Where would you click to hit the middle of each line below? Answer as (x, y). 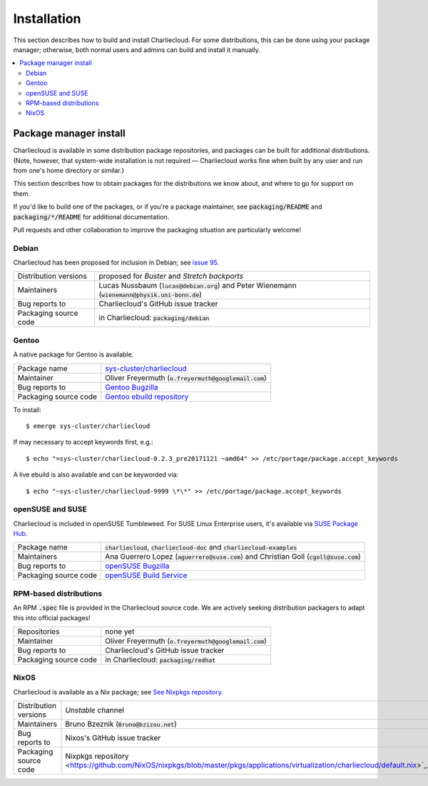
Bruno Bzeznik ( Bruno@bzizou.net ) (121, 724)
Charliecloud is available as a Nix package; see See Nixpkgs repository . (118, 692)
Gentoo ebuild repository (147, 397)
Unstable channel (95, 710)
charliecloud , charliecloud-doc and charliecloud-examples (201, 547)
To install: (27, 409)
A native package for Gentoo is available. (73, 354)
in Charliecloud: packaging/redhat (160, 660)
